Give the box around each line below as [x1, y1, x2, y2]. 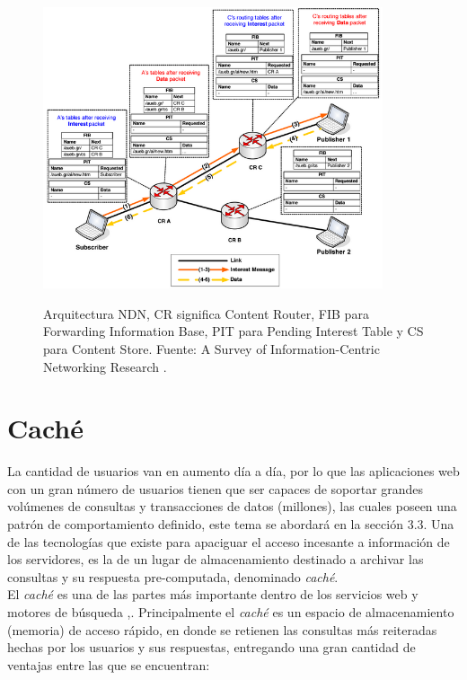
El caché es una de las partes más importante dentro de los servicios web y [7, 585, 419, 604]
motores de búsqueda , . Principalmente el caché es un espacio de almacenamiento [7, 603, 454, 622]
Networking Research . [43, 357, 167, 375]
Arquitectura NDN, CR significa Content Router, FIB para [43, 304, 369, 322]
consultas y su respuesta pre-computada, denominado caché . [7, 567, 339, 586]
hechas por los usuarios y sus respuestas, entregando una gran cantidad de [7, 638, 416, 657]
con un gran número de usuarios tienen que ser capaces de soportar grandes [7, 479, 424, 498]
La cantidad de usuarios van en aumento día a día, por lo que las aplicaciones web [7, 462, 460, 481]
